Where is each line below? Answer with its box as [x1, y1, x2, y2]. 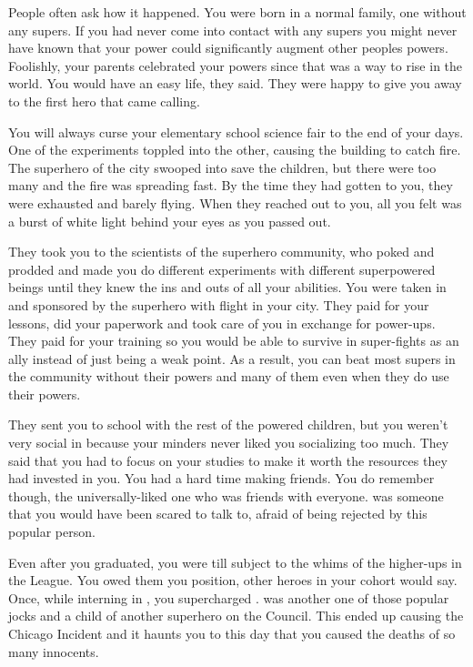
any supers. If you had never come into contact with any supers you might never [8, 20, 458, 39]
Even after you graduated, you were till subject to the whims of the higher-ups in [8, 552, 462, 571]
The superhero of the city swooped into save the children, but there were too [8, 157, 437, 177]
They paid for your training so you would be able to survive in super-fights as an [8, 331, 459, 350]
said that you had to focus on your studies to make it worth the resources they [8, 450, 448, 470]
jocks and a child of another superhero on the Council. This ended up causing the [8, 606, 464, 625]
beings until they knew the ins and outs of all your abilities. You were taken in [8, 278, 447, 297]
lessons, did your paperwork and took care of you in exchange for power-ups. [8, 313, 436, 332]
